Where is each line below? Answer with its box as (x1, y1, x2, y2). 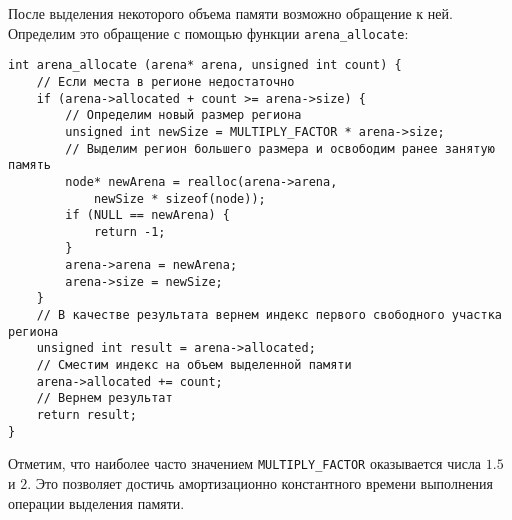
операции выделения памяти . (8, 492, 185, 513)
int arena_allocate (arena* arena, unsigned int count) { (8, 58, 402, 73)
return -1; (93, 224, 166, 239)
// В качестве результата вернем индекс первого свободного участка (36, 308, 502, 323)
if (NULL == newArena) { (65, 208, 230, 223)
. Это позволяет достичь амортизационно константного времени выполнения (27, 473, 494, 493)
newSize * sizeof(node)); (93, 191, 266, 206)
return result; (36, 408, 137, 423)
